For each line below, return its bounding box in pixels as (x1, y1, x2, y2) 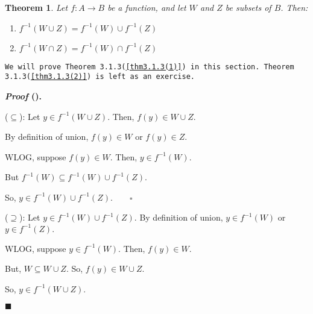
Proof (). (5, 89, 42, 102)
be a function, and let (107, 1, 186, 13)
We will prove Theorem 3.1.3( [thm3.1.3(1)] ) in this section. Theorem (5, 62, 294, 71)
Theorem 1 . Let (5, 1, 68, 13)
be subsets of (225, 1, 271, 13)
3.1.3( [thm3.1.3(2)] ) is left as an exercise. (5, 72, 195, 81)
